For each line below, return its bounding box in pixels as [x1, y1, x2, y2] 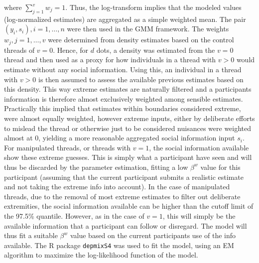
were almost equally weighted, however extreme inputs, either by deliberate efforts [4, 113, 255, 123]
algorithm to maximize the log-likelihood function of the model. [4, 250, 198, 260]
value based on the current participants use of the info [70, 230, 236, 241]
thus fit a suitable [4, 230, 58, 241]
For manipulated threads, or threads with [4, 142, 131, 152]
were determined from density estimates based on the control [48, 34, 234, 45]
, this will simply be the [162, 210, 236, 221]
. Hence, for [53, 44, 89, 55]
